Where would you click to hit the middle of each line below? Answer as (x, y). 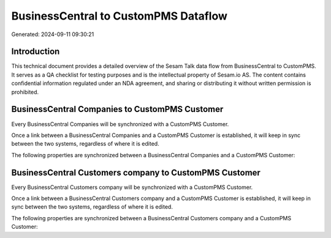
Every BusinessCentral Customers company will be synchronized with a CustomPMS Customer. (132, 187)
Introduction (36, 52)
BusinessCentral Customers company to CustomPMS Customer (136, 172)
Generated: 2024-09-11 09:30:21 (53, 34)
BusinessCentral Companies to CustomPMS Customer (117, 109)
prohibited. (25, 92)
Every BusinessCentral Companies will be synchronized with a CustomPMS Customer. (120, 124)
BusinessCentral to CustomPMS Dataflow (120, 16)
